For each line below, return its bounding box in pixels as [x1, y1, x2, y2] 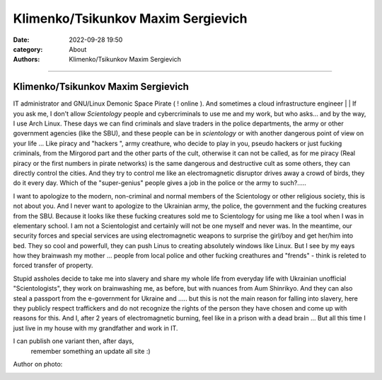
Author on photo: [13, 360, 63, 368]
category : [13, 45, 43, 53]
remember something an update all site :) [30, 347, 151, 355]
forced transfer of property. [13, 261, 93, 269]
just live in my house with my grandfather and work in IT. [13, 323, 178, 332]
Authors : [13, 55, 40, 64]
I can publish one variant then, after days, [13, 337, 134, 345]
